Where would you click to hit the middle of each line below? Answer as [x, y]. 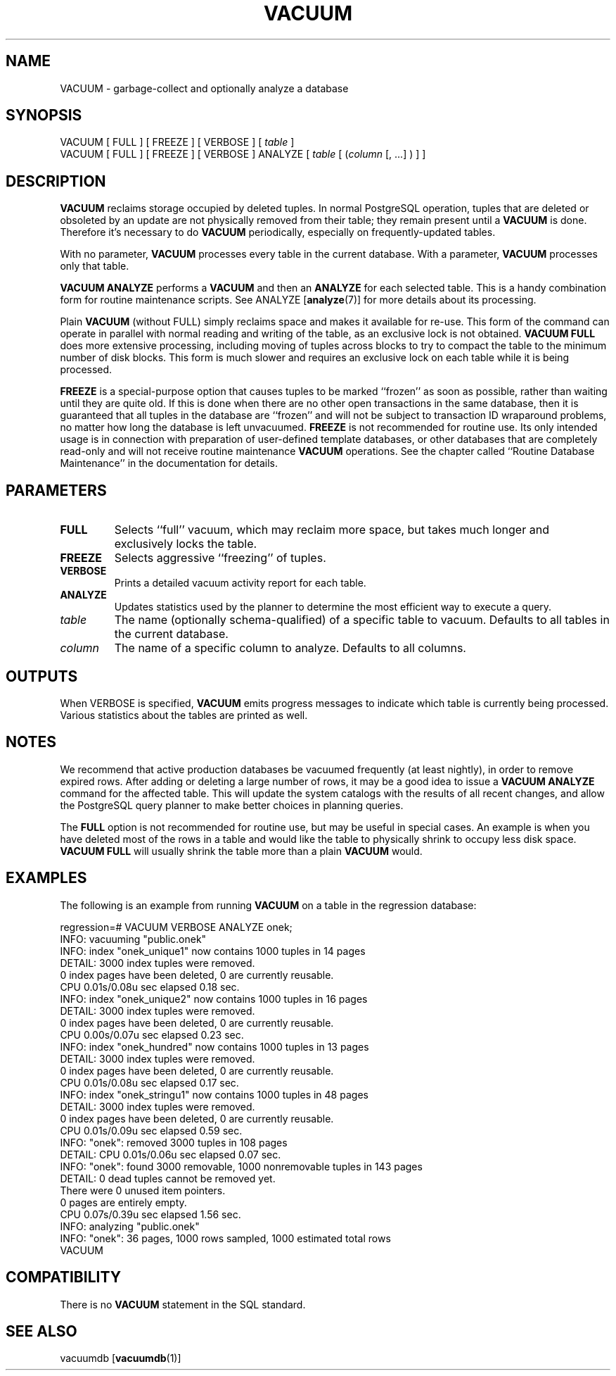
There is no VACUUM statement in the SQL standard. [183, 1304]
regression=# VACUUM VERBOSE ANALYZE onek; [176, 927]
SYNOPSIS [44, 115]
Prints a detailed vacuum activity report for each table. [240, 583]
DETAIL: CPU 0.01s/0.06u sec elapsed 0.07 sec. [171, 1154]
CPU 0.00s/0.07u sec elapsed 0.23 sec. [152, 1034]
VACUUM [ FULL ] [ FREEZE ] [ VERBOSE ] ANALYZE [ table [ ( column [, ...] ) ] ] [243, 154]
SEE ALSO [41, 1331]
